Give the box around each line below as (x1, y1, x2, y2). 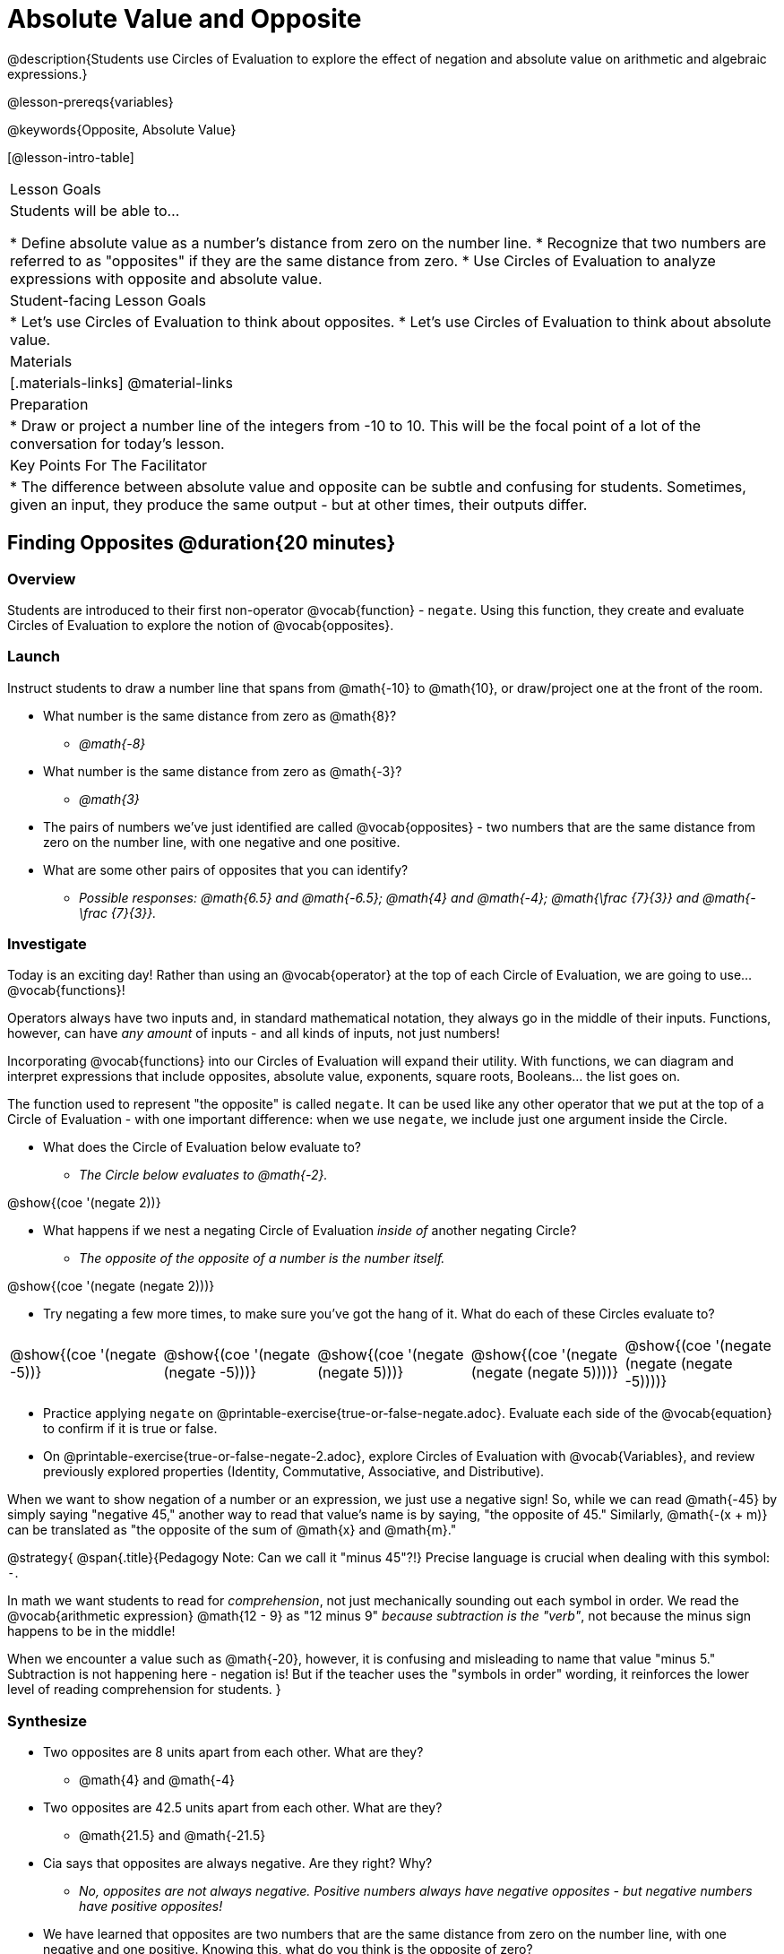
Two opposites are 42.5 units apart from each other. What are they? (43, 1800, 443, 1816)
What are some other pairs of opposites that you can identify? (43, 861, 409, 878)
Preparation (10, 394, 89, 413)
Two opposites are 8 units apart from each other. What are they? (43, 1744, 424, 1760)
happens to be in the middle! (7, 1623, 176, 1639)
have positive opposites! (79, 1898, 223, 1915)
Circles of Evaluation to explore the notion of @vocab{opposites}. (7, 617, 394, 633)
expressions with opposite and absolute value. (10, 269, 323, 288)
